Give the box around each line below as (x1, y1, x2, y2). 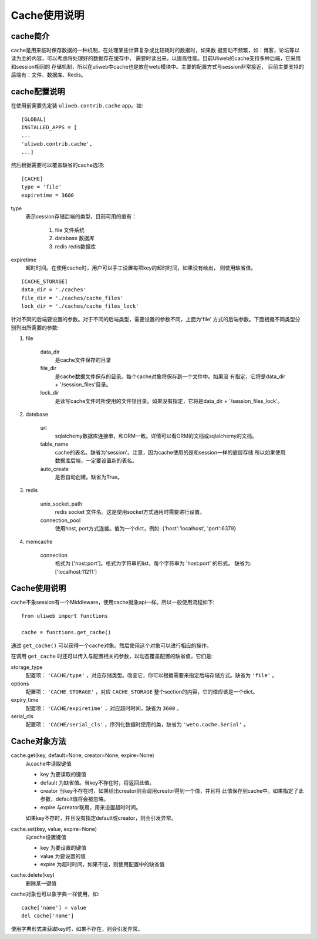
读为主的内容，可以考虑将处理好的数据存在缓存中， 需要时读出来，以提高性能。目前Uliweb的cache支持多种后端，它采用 (11, 55, 301, 62)
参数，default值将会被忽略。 (40, 796, 109, 803)
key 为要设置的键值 (40, 844, 87, 852)
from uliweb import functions (21, 612, 109, 619)
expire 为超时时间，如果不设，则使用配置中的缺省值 (40, 861, 165, 868)
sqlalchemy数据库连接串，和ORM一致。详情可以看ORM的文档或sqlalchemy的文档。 (55, 432, 258, 440)
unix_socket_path (40, 500, 83, 507)
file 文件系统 (55, 226, 85, 233)
